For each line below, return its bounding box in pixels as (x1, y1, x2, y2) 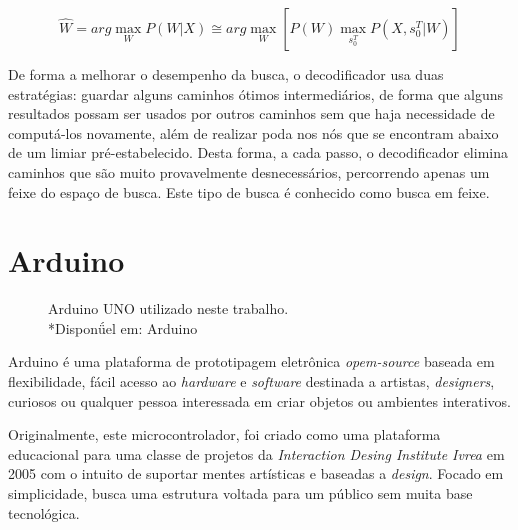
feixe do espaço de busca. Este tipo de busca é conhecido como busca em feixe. (8, 181, 490, 202)
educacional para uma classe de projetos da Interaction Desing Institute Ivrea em (8, 443, 505, 464)
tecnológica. (8, 502, 80, 523)
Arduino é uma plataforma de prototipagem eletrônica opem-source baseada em (8, 351, 495, 372)
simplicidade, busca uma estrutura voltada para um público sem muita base (8, 483, 473, 504)
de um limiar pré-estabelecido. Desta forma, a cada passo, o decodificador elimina (8, 142, 508, 163)
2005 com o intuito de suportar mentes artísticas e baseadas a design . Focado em (8, 463, 504, 484)
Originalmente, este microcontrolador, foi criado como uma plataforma (8, 424, 441, 445)
